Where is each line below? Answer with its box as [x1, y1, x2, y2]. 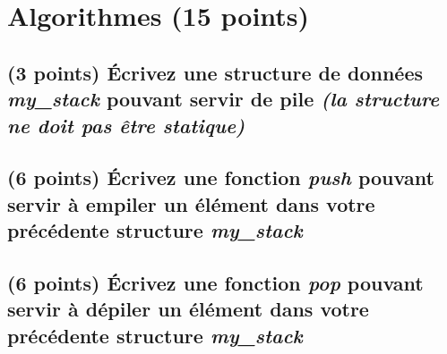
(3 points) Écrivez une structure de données [7, 58, 424, 86]
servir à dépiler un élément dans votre [7, 295, 369, 323]
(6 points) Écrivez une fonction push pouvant [7, 164, 434, 191]
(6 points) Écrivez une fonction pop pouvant [7, 268, 424, 296]
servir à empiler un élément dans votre [7, 190, 375, 217]
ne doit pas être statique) [7, 111, 245, 139]
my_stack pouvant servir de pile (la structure [7, 85, 440, 113]
